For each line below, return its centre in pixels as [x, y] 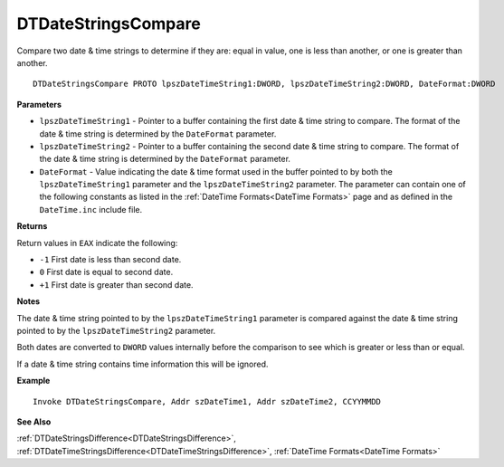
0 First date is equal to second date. [106, 272]
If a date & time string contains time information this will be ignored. [143, 364]
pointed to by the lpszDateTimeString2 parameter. [116, 330]
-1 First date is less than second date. [110, 260]
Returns [32, 226]
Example [33, 381]
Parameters [39, 104]
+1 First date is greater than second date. [116, 284]
